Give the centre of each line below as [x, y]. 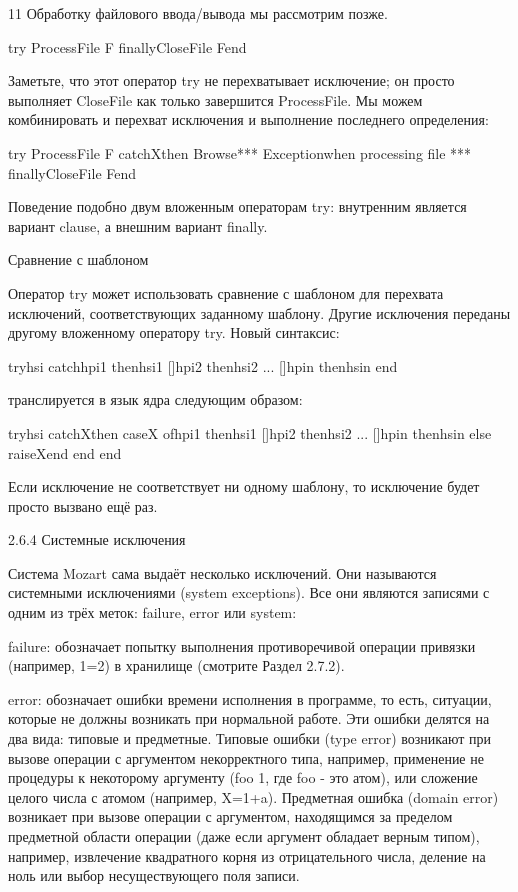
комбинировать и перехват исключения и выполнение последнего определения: [248, 119]
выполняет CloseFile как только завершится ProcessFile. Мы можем [215, 99]
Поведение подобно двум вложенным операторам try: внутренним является [237, 206]
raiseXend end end [65, 452]
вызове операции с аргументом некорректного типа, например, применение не [246, 757]
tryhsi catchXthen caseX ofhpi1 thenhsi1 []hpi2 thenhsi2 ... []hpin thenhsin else [250, 432]
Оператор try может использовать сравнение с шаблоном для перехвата [226, 292]
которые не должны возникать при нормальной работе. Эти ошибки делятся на [249, 718]
